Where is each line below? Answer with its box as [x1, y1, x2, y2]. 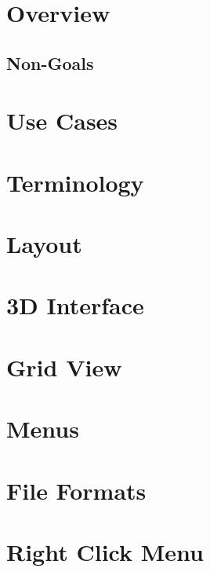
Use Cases [6, 104, 118, 137]
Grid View [6, 350, 122, 383]
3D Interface [6, 289, 144, 321]
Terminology [6, 166, 144, 198]
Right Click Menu [6, 535, 204, 567]
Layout [6, 228, 82, 260]
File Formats [6, 474, 147, 506]
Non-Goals [6, 50, 94, 75]
